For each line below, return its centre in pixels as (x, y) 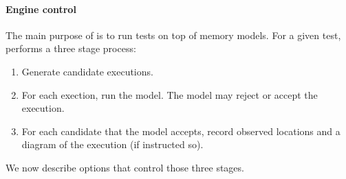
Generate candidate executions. (87, 71)
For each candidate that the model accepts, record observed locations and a (181, 131)
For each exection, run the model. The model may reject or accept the (170, 94)
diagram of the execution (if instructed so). (112, 144)
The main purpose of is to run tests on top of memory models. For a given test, (173, 35)
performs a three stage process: (71, 48)
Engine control (41, 9)
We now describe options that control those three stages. (125, 167)
